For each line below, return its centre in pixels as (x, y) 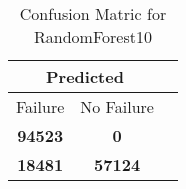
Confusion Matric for (93, 13)
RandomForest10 (93, 36)
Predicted (85, 76)
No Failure (117, 106)
